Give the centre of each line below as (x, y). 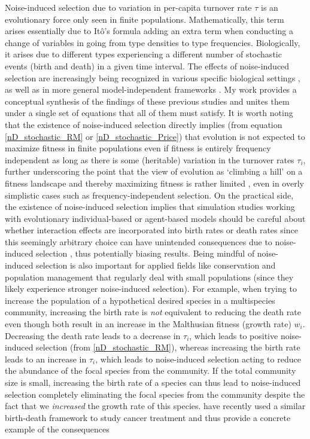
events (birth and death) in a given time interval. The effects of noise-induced (147, 65)
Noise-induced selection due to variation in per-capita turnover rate (128, 7)
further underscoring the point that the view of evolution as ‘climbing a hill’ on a (154, 171)
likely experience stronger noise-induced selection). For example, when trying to (151, 289)
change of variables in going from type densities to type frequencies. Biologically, (153, 42)
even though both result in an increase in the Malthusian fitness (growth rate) (148, 324)
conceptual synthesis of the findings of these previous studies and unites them (147, 101)
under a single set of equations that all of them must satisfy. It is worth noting (149, 113)
